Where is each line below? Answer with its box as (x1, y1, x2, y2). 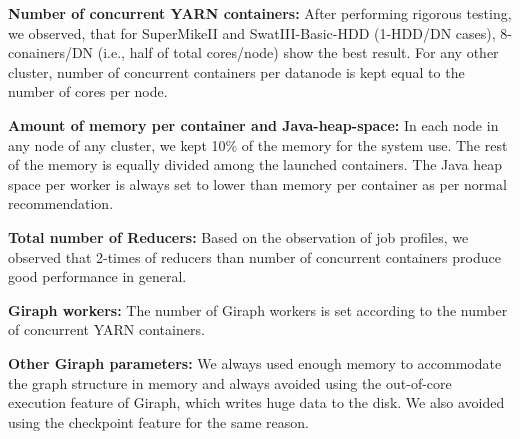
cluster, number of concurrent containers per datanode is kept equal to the (8, 61, 465, 82)
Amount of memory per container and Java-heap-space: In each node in (8, 114, 499, 135)
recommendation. (8, 193, 114, 214)
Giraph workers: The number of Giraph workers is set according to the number (8, 299, 508, 320)
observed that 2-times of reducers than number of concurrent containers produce (8, 246, 501, 267)
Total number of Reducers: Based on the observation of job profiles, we (8, 226, 469, 247)
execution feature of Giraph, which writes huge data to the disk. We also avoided (8, 392, 505, 413)
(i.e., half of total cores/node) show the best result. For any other (97, 42, 499, 63)
